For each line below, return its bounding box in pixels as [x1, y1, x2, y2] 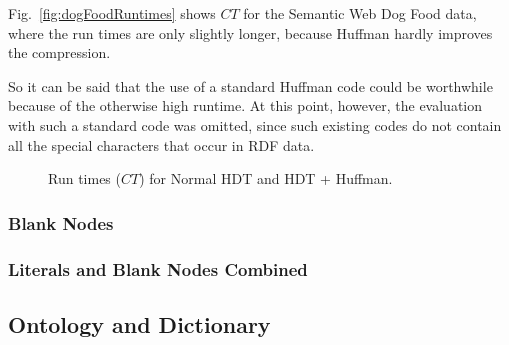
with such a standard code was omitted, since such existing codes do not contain [8, 114, 502, 135]
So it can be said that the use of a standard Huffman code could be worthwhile [8, 75, 493, 96]
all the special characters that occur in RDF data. [8, 134, 315, 155]
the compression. [8, 42, 111, 63]
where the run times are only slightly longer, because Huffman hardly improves [8, 22, 493, 43]
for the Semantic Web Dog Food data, [243, 3, 477, 23]
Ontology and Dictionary [8, 308, 271, 339]
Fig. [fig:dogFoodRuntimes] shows [8, 3, 216, 23]
